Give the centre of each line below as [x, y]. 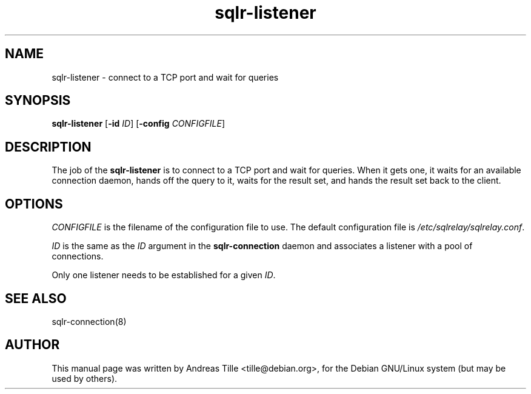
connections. [78, 256]
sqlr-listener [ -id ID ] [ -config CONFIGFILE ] [139, 124]
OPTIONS [34, 204]
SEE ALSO [36, 298]
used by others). [85, 378]
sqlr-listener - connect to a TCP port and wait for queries [165, 77]
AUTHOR [32, 345]
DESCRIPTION [48, 147]
